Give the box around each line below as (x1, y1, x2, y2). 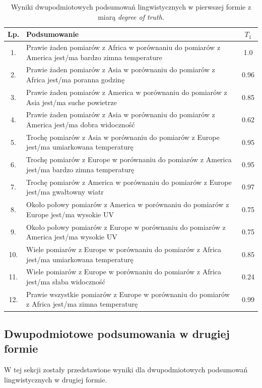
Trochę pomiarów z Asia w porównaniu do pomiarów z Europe (26, 131, 220, 142)
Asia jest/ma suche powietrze (26, 96, 117, 107)
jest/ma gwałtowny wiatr (26, 186, 104, 197)
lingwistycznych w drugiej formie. (4, 374, 107, 384)
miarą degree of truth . (98, 11, 164, 22)
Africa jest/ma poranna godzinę (26, 74, 125, 85)
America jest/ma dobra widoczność (26, 119, 135, 129)
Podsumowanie (26, 29, 79, 39)
